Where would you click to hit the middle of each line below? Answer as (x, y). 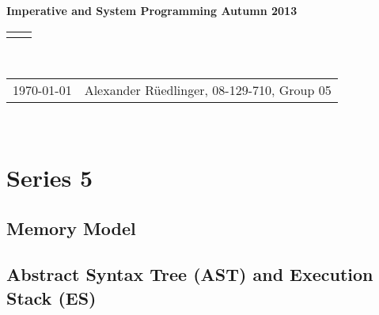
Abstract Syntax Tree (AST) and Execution (190, 274)
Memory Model (71, 228)
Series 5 (50, 177)
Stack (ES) (51, 297)
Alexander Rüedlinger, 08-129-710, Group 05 (208, 90)
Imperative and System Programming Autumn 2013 (152, 10)
